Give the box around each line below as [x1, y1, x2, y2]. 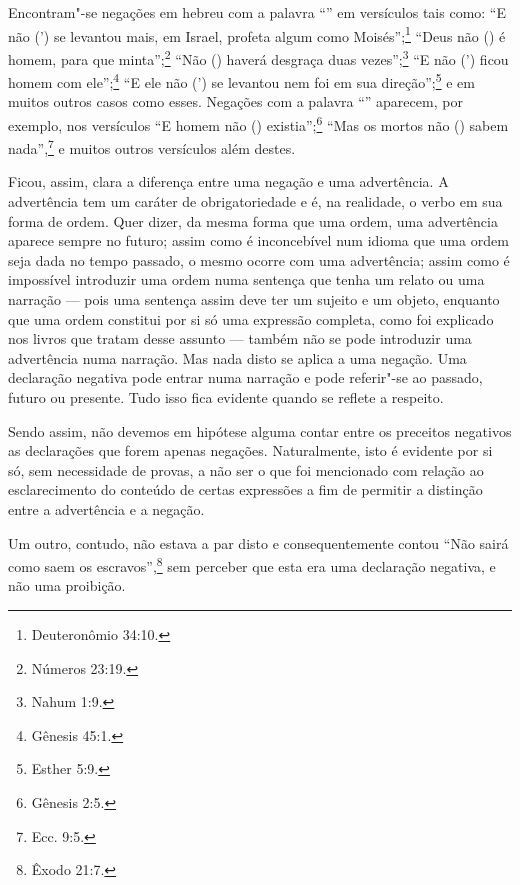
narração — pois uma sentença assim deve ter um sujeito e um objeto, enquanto [8, 289, 500, 309]
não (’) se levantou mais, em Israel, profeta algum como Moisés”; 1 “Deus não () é [8, 22, 506, 46]
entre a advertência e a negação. [8, 498, 205, 519]
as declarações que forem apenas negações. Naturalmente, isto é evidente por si [8, 440, 493, 461]
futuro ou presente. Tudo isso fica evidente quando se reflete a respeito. [8, 386, 444, 407]
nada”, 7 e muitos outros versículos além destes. [8, 135, 296, 158]
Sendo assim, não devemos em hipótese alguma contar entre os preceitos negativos [8, 420, 512, 441]
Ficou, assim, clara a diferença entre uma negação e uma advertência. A [8, 171, 449, 192]
